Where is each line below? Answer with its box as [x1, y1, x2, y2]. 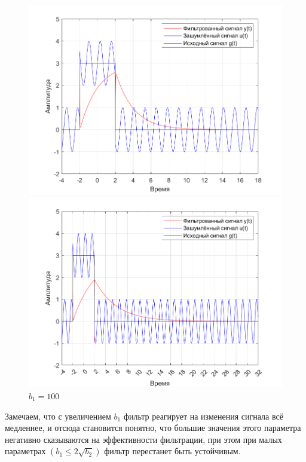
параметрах [5, 445, 46, 457]
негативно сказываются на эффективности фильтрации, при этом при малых [5, 433, 282, 445]
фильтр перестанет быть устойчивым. [104, 445, 241, 457]
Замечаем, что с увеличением [5, 409, 111, 422]
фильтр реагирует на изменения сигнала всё [123, 409, 283, 422]
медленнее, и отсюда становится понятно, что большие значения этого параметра [5, 421, 301, 434]
